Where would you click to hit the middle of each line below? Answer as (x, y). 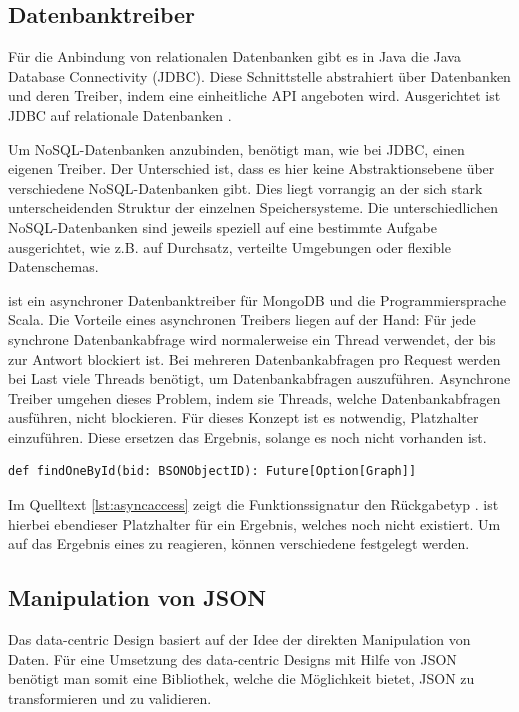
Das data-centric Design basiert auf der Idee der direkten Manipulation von (239, 639)
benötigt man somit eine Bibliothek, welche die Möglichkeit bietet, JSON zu (241, 678)
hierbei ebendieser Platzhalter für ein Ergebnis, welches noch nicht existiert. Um (254, 523)
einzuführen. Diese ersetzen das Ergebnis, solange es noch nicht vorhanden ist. (247, 436)
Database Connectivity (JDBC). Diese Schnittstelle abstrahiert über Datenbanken (259, 75)
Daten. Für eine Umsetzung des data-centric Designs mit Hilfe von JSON (232, 658)
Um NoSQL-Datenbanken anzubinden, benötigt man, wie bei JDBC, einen (236, 148)
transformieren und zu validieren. (110, 697)
